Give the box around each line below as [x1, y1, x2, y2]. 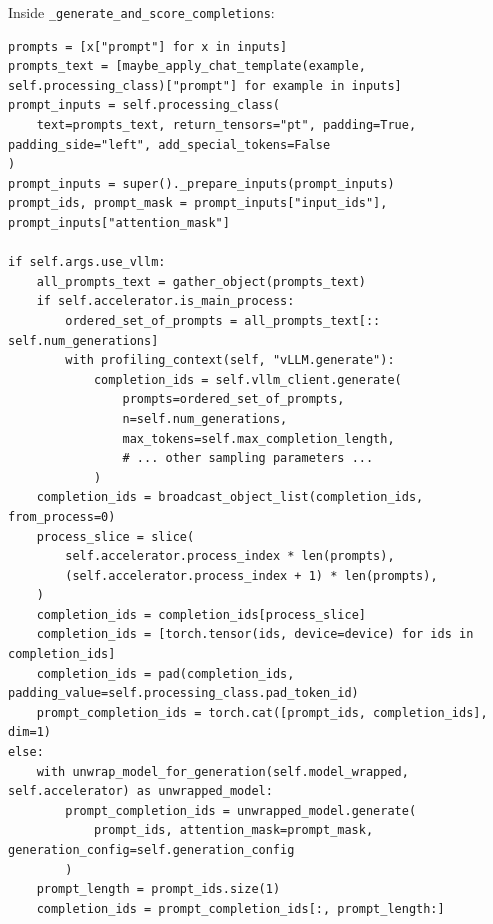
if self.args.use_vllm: [8, 255, 166, 270]
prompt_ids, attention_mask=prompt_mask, [93, 823, 374, 838]
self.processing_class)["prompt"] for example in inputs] [8, 78, 402, 93]
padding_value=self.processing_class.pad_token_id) [8, 686, 359, 701]
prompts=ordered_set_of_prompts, [122, 392, 345, 407]
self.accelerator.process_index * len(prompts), [65, 549, 395, 564]
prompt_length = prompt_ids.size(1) [36, 882, 281, 897]
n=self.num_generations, [122, 411, 288, 426]
